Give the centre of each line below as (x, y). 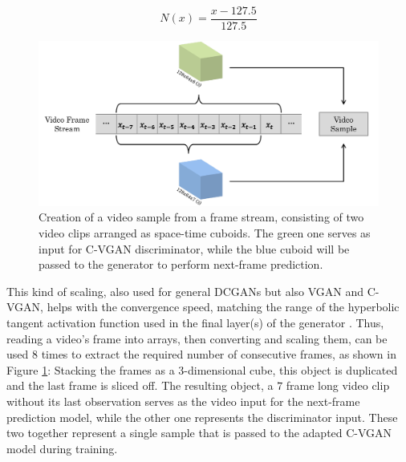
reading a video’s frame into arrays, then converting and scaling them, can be (197, 338)
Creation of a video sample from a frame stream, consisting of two (201, 217)
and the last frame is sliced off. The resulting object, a (140, 385)
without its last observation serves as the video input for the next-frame (183, 401)
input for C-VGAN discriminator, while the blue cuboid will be (194, 248)
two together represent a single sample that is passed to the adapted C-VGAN (199, 433)
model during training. (62, 448)
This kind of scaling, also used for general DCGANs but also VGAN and (185, 291)
